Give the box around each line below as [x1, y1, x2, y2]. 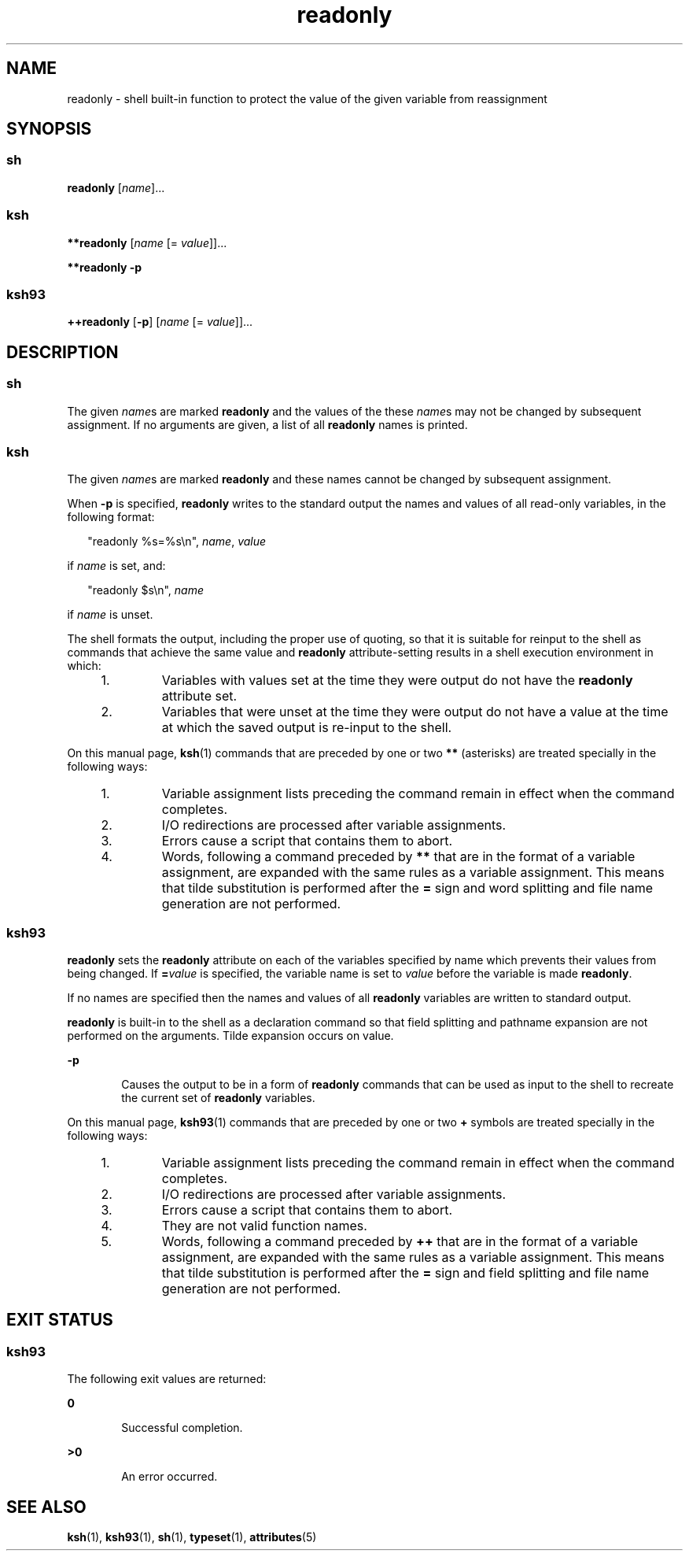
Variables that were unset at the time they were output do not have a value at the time [161, 704, 669, 720]
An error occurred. [121, 1470, 218, 1484]
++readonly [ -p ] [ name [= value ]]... [67, 315, 253, 329]
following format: [67, 510, 155, 524]
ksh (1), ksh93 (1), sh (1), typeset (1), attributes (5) [67, 1530, 317, 1544]
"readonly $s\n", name [87, 583, 204, 597]
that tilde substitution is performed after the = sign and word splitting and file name [161, 880, 654, 897]
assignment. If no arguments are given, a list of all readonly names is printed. [67, 417, 468, 431]
